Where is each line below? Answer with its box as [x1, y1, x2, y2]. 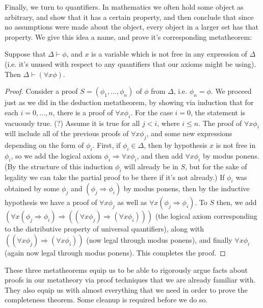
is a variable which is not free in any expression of [91, 48, 247, 59]
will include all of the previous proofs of [5, 128, 129, 139]
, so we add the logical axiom [11, 150, 102, 161]
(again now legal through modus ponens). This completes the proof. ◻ [5, 247, 226, 258]
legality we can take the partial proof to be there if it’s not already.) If [5, 171, 225, 182]
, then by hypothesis [144, 140, 207, 150]
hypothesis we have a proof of [5, 197, 97, 208]
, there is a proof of [52, 107, 113, 117]
